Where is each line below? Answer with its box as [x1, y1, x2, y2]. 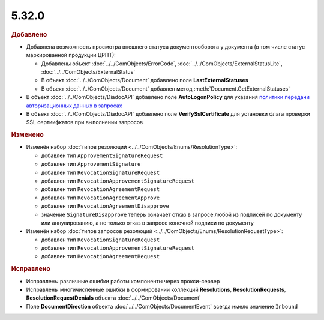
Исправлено [11, 265, 50, 273]
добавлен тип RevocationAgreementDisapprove [41, 202, 169, 210]
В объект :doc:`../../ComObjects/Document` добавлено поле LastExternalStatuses [41, 77, 248, 84]
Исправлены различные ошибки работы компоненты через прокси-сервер [26, 277, 220, 285]
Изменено [11, 131, 44, 139]
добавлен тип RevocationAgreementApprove [41, 194, 160, 201]
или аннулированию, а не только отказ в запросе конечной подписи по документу [41, 219, 254, 226]
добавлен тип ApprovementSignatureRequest [41, 152, 163, 159]
